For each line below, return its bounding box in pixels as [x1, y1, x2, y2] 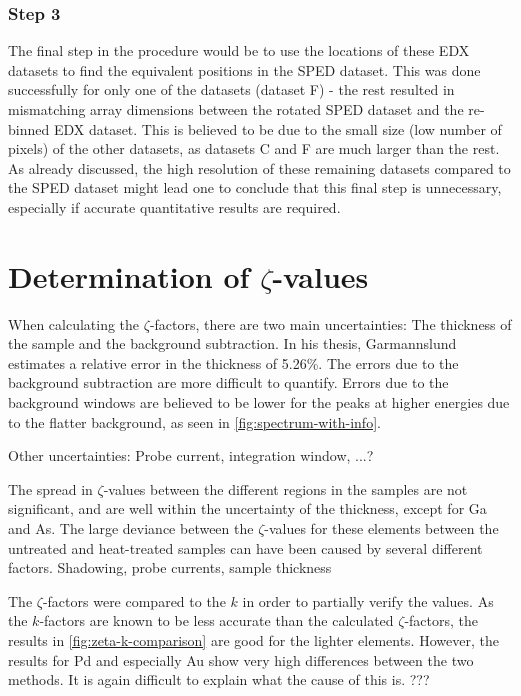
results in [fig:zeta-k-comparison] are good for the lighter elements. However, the [8, 630, 499, 650]
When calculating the [8, 313, 140, 334]
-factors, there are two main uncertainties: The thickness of [149, 313, 512, 334]
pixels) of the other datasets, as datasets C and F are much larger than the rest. [8, 138, 500, 159]
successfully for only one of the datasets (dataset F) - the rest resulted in [8, 79, 455, 100]
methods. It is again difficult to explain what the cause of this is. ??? [8, 669, 430, 690]
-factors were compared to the [42, 590, 226, 611]
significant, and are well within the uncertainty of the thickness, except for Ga [8, 498, 487, 519]
